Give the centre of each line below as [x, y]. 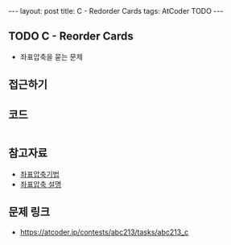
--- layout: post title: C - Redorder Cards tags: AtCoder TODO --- [116, 11]
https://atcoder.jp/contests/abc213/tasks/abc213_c [104, 232]
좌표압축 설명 [41, 184]
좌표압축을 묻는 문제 [51, 56]
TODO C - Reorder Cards [71, 37]
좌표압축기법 [40, 174]
